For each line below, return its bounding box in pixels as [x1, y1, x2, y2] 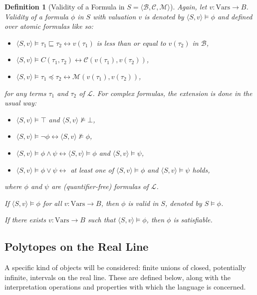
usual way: [4, 98, 37, 108]
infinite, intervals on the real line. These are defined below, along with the [4, 272, 231, 282]
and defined [217, 11, 253, 21]
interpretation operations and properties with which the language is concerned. [4, 282, 246, 292]
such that [87, 214, 116, 225]
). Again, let [170, 1, 207, 11]
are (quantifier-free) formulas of [51, 181, 149, 192]
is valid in [128, 197, 159, 208]
